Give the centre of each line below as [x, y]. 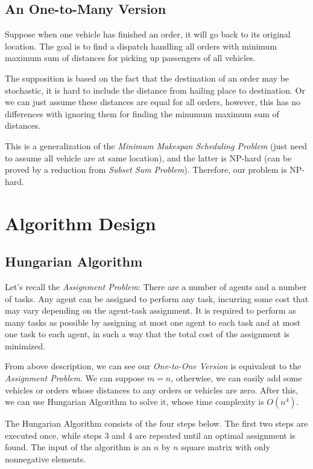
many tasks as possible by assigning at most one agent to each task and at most [153, 322]
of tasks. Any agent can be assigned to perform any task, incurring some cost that [157, 298]
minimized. [25, 345]
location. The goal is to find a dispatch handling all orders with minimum [141, 46]
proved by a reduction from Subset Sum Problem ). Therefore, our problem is [146, 170]
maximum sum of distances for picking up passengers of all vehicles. [130, 58]
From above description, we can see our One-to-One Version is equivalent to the [153, 366]
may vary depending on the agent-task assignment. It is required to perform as [150, 310]
